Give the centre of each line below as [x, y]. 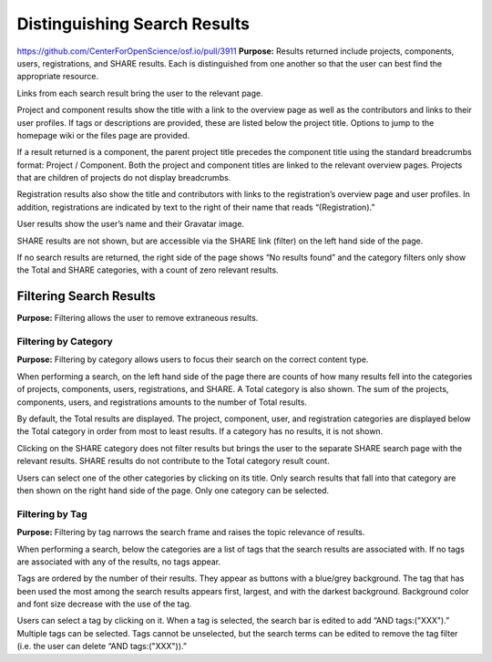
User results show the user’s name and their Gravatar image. [131, 224]
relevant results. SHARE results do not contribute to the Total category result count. [173, 461]
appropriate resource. [58, 77]
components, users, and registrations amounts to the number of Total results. [162, 402]
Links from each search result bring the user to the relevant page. [140, 93]
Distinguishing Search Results [133, 24]
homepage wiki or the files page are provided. [103, 135]
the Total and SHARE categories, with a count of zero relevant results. [148, 270]
